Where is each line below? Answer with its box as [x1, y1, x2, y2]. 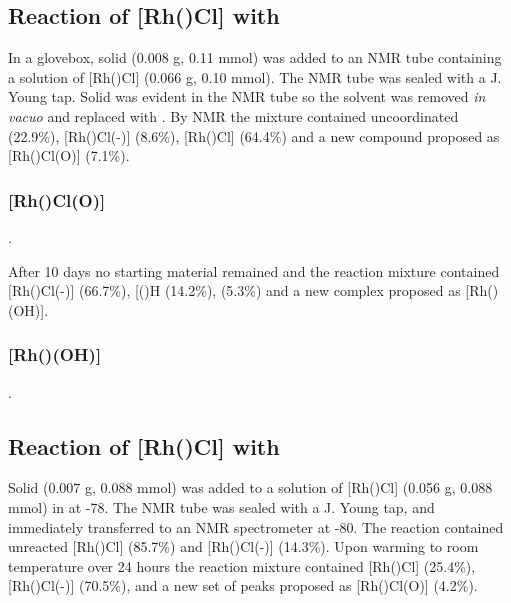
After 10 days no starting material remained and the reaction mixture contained [8, 260, 500, 281]
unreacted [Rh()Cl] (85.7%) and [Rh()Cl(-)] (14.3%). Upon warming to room [8, 536, 479, 557]
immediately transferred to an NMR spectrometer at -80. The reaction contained [8, 516, 504, 537]
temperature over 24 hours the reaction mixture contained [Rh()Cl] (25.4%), [8, 555, 476, 576]
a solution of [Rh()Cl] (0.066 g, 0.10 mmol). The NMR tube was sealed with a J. [8, 66, 502, 87]
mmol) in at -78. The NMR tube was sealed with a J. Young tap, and [8, 496, 435, 517]
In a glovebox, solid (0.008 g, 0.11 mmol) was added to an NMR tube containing [8, 47, 502, 68]
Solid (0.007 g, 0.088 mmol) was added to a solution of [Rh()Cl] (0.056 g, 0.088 [8, 477, 493, 498]
